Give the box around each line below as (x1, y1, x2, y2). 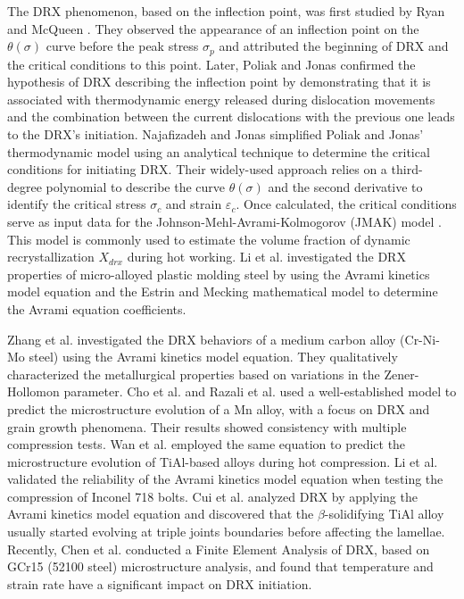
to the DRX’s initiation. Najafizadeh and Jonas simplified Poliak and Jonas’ (7, 125, 424, 144)
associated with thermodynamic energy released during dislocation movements (7, 89, 435, 108)
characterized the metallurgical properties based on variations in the (7, 364, 380, 383)
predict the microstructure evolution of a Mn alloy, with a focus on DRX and (7, 399, 430, 418)
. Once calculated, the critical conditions (236, 195, 457, 213)
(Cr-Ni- (400, 329, 440, 348)
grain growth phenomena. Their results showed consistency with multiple (7, 417, 407, 436)
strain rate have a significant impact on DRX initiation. (7, 574, 312, 593)
